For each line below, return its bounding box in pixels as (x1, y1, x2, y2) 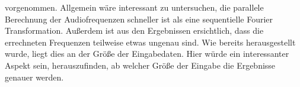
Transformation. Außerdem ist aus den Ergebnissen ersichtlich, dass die (5, 24, 264, 37)
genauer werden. (5, 70, 64, 83)
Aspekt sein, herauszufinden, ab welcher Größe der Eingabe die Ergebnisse (5, 59, 276, 71)
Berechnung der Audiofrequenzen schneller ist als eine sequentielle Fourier (5, 12, 273, 25)
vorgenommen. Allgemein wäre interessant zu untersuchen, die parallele (5, 1, 264, 13)
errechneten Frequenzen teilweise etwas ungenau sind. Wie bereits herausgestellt (5, 36, 296, 48)
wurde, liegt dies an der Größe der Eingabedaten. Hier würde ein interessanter (5, 47, 289, 60)
